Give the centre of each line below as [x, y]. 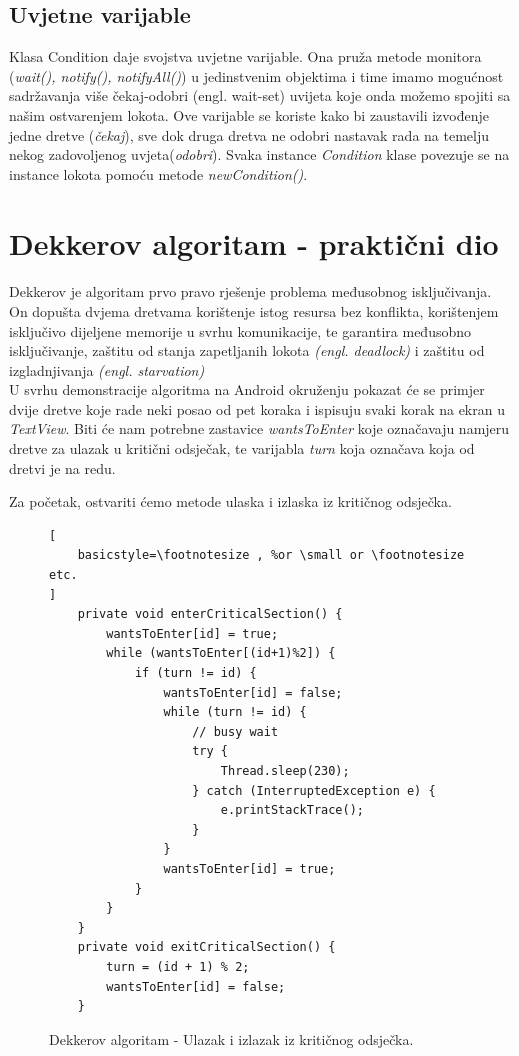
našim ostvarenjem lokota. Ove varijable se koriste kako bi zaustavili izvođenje [249, 114]
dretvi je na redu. [62, 467]
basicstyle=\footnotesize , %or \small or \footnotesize [271, 555]
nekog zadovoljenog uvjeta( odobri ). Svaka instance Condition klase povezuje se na [259, 154]
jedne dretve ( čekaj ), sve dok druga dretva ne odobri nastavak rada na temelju [249, 134]
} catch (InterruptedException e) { [314, 790]
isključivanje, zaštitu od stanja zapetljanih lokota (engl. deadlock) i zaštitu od [247, 350]
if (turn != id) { [195, 673]
